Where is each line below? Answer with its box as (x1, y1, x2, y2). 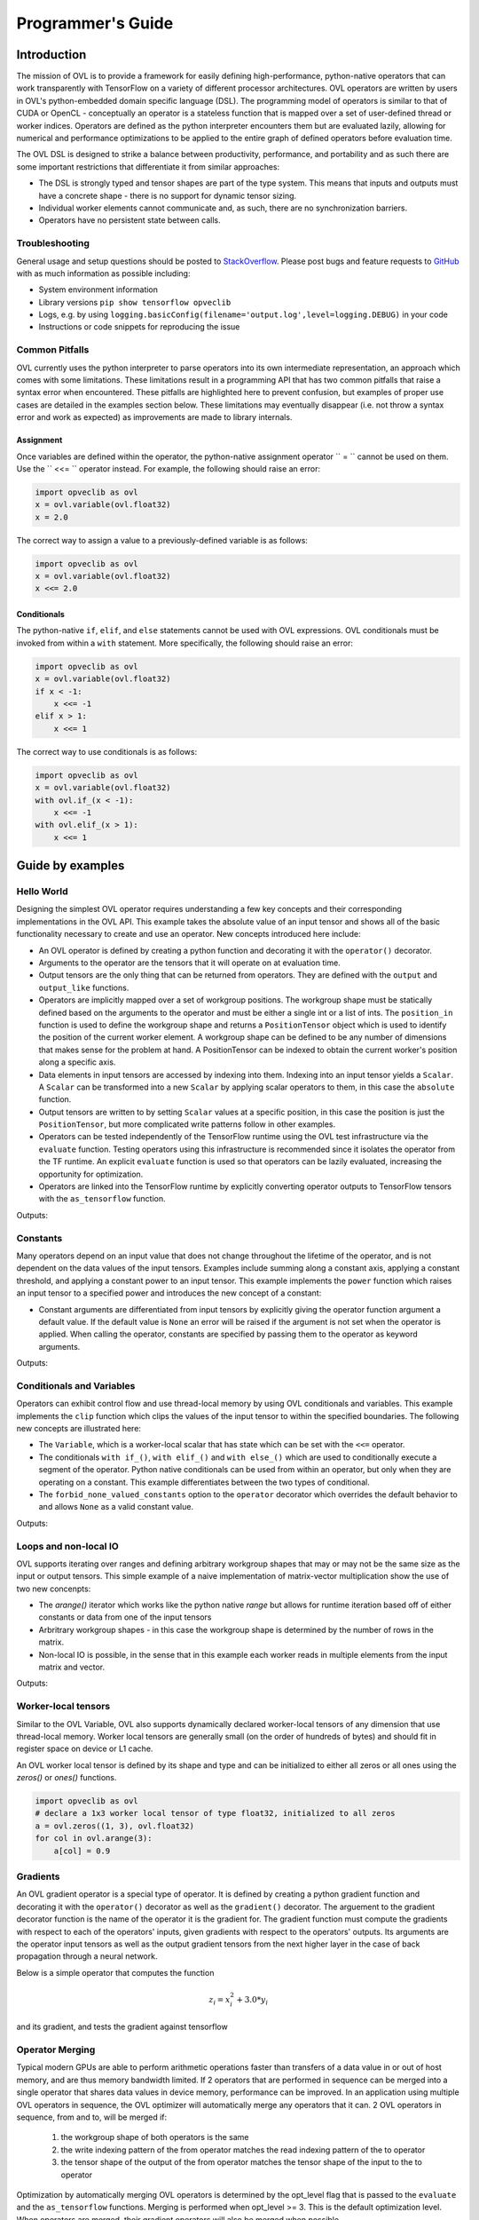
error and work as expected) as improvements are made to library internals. (16, 412, 293, 423)
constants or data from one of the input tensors (38, 1612, 212, 1622)
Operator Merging (16, 2043, 96, 2056)
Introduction (16, 47, 87, 62)
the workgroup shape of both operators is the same (60, 2132, 249, 2143)
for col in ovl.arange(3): (35, 1834, 153, 1843)
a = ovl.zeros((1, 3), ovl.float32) (35, 1820, 195, 1831)
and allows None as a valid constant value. (38, 1502, 194, 1512)
